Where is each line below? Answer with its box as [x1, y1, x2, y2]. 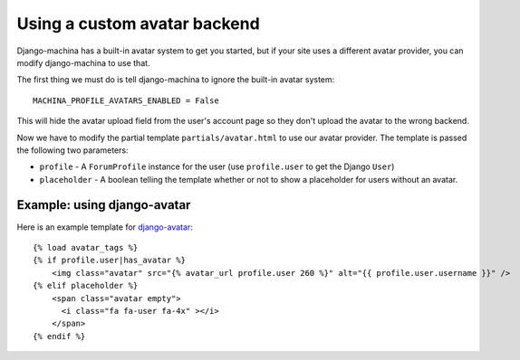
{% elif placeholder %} [33, 280, 139, 291]
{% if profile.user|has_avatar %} [33, 255, 186, 266]
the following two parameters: [16, 145, 129, 156]
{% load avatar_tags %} [33, 242, 139, 252]
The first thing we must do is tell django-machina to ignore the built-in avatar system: [16, 74, 335, 85]
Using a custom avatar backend [16, 14, 260, 33]
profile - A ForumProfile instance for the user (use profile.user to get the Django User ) [39, 161, 395, 172]
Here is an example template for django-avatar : [16, 222, 194, 232]
